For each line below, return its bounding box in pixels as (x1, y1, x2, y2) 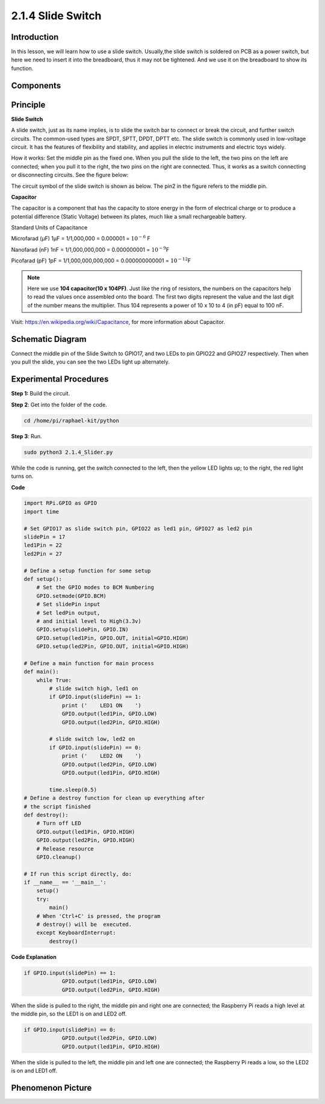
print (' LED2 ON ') (61, 752, 141, 760)
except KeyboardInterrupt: (36, 929, 117, 936)
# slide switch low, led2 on (49, 736, 135, 743)
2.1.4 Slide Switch (11, 9, 102, 22)
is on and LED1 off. (11, 1067, 57, 1075)
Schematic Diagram (11, 334, 87, 344)
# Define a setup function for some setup (23, 567, 151, 574)
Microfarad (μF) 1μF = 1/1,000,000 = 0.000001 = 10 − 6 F (11, 234, 150, 242)
